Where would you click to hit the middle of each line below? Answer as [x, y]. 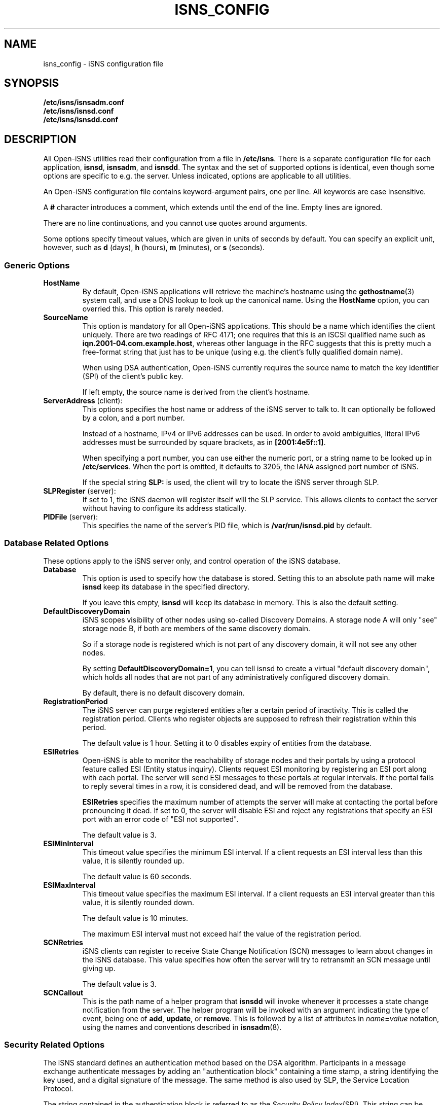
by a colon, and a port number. [134, 418]
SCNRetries [63, 942]
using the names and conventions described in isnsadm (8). [182, 1027]
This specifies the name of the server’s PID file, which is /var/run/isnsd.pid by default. [227, 526]
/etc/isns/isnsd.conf [79, 111]
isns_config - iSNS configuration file [103, 63]
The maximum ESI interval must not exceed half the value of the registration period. [222, 934]
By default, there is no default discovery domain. [163, 693]
